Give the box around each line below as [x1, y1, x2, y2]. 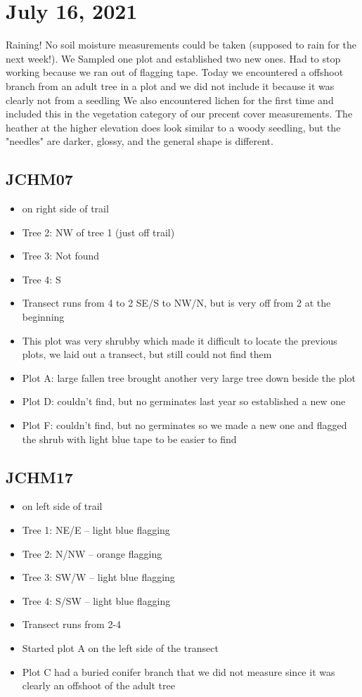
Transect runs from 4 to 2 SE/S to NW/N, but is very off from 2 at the [22, 295, 331, 310]
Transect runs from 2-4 [22, 617, 122, 632]
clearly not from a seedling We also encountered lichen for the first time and [6, 92, 334, 107]
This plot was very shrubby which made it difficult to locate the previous [22, 333, 337, 347]
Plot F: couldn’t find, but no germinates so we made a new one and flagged [22, 418, 347, 433]
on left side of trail [22, 499, 103, 513]
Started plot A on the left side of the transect [22, 640, 219, 655]
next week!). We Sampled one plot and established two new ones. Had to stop [6, 51, 341, 65]
